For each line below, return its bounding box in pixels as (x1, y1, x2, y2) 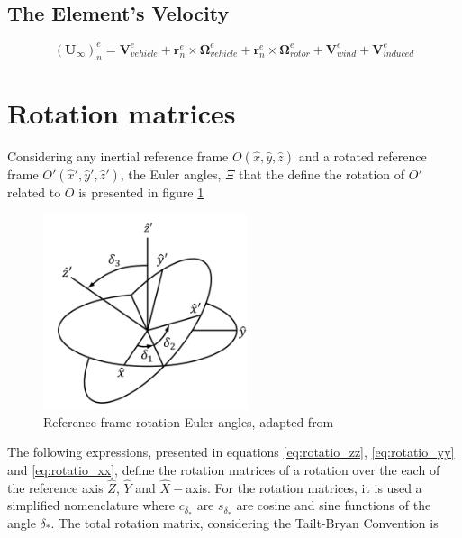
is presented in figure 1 (78, 182, 204, 201)
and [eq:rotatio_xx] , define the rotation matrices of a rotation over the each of (7, 460, 440, 479)
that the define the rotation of (239, 164, 405, 183)
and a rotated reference (298, 146, 427, 165)
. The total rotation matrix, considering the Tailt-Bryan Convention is (50, 514, 439, 533)
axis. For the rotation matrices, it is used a (186, 478, 422, 497)
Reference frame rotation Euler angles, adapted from (43, 412, 334, 431)
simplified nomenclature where (7, 496, 176, 515)
